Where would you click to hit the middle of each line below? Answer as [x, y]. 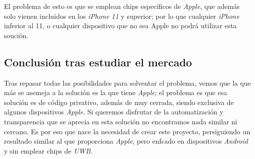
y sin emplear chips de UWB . [48, 150]
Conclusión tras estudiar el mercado [98, 62]
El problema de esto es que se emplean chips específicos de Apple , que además [122, 6]
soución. [16, 35]
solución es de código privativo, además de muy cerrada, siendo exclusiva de [119, 102]
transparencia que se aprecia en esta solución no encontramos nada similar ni [121, 121]
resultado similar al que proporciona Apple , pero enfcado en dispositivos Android [126, 141]
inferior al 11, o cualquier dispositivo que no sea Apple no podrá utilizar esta [120, 26]
